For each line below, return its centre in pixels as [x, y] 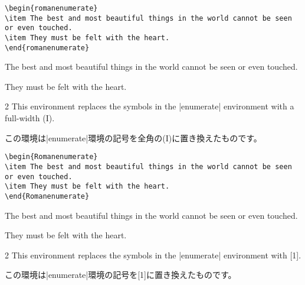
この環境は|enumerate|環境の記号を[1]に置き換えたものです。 [121, 275]
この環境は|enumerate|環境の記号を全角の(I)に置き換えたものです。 [133, 137]
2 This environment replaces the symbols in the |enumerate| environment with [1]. [153, 255]
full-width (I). [30, 118]
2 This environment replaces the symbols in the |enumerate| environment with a [150, 106]
